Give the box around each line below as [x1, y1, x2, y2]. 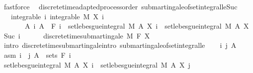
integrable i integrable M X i [10, 11, 104, 21]
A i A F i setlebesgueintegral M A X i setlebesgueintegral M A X [24, 21, 249, 31]
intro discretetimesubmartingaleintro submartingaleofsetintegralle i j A [3, 40, 237, 50]
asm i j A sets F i [3, 49, 71, 60]
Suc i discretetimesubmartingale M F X [3, 30, 150, 40]
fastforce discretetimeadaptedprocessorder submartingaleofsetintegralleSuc [3, 1, 238, 11]
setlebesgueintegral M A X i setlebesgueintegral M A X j [3, 59, 190, 70]
